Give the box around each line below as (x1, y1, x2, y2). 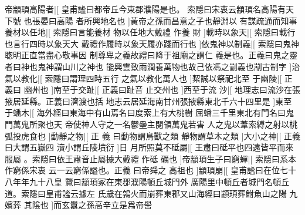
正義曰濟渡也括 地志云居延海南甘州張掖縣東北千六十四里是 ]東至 (45, 95, 292, 107)
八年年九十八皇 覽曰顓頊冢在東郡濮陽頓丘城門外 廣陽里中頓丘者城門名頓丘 (5, 175, 290, 187)
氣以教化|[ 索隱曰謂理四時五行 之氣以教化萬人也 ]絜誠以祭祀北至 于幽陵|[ (5, 72, 282, 84)
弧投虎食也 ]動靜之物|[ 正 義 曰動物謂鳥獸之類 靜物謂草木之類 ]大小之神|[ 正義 (5, 129, 300, 142)
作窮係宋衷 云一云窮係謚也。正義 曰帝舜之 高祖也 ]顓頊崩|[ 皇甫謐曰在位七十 (5, 164, 296, 176)
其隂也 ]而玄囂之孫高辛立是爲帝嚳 (23, 199, 152, 211)
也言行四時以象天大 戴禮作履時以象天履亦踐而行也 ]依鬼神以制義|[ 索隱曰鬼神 (5, 37, 299, 49)
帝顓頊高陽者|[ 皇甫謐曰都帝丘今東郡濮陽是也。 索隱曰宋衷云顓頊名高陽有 (5, 3, 286, 15)
